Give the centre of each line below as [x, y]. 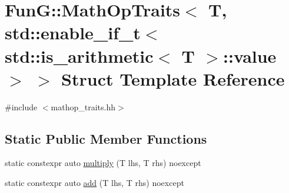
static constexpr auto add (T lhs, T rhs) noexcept [94, 183]
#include [21, 106]
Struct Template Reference [173, 78]
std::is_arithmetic [79, 55]
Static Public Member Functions [106, 138]
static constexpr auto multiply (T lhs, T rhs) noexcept [103, 163]
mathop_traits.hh [83, 106]
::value [250, 55]
